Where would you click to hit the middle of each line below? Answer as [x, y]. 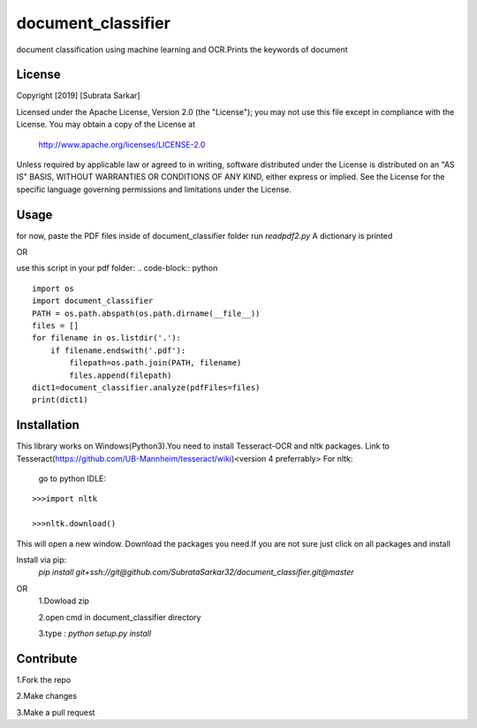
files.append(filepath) [121, 375]
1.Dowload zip [64, 601]
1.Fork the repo [44, 679]
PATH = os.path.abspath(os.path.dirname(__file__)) [146, 313]
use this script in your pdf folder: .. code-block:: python [117, 268]
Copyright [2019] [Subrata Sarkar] [78, 96]
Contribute [47, 659]
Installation [48, 425]
